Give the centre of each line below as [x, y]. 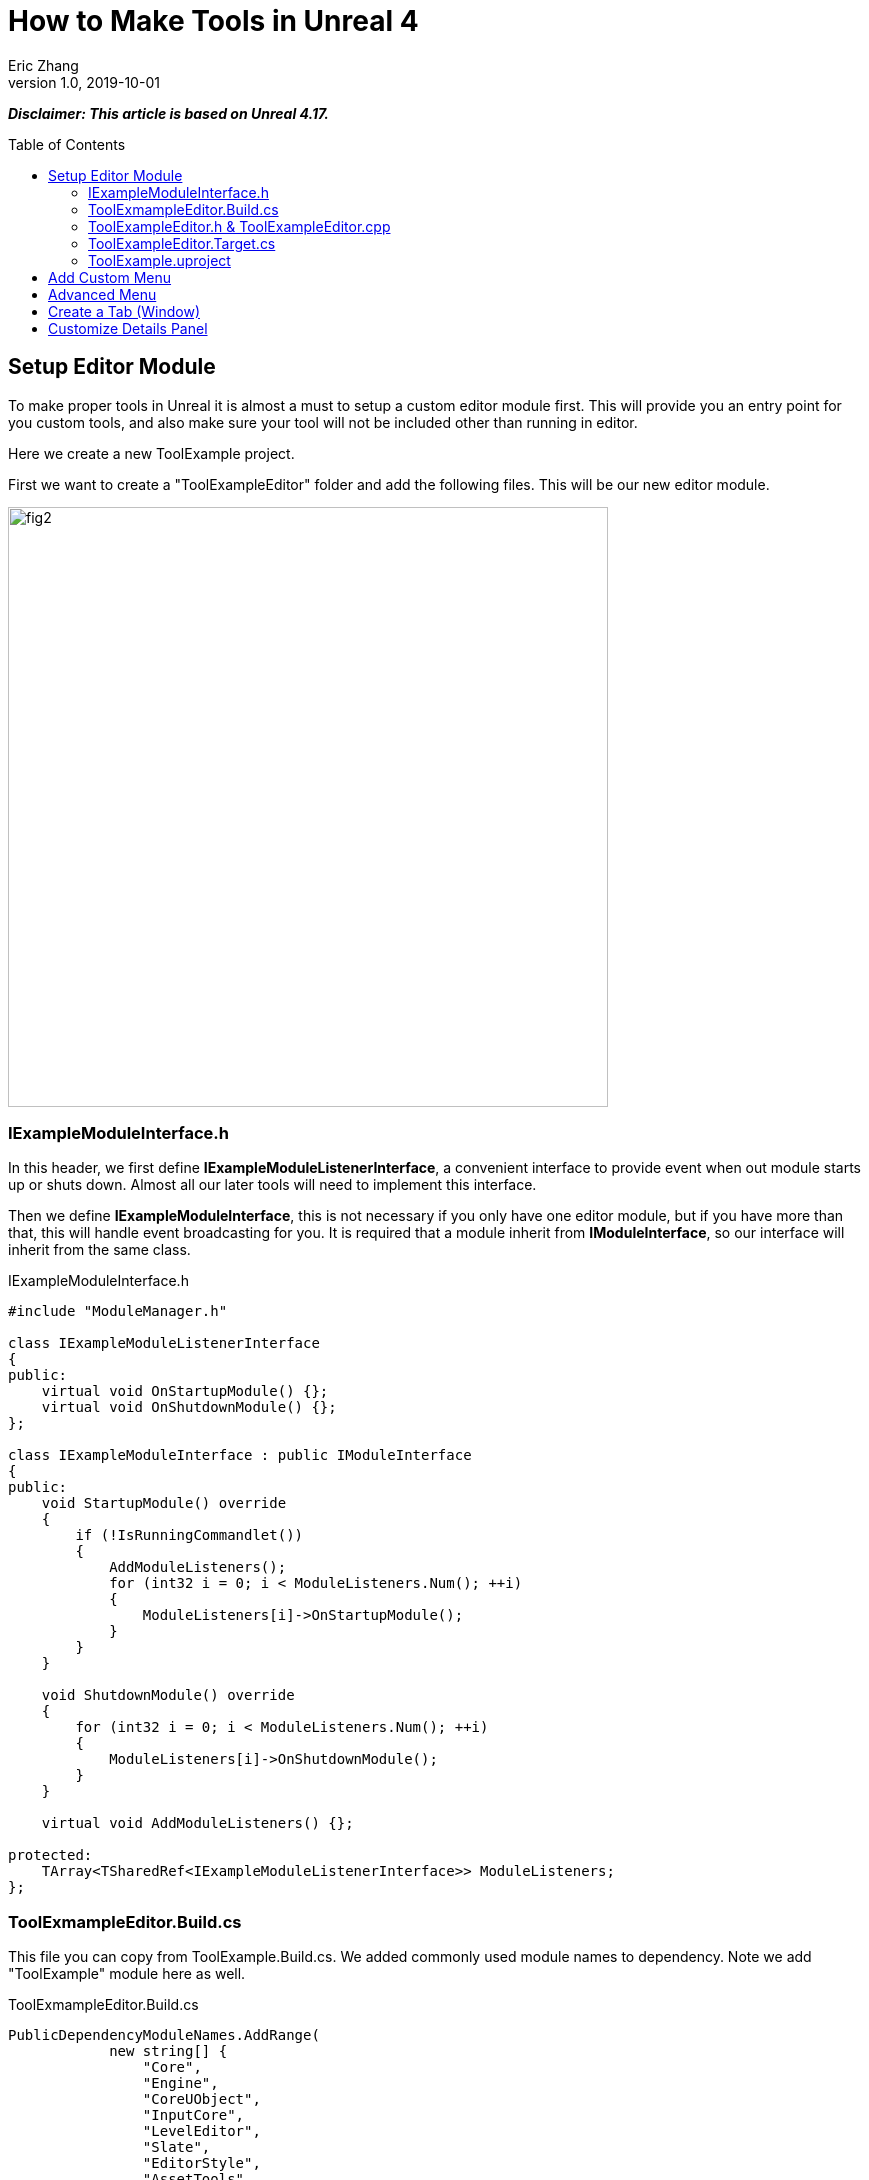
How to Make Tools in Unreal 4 [213, 21]
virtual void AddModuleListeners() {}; [197, 1823]
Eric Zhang [43, 65]
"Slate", [176, 2147]
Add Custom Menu [110, 277]
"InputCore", [193, 2115]
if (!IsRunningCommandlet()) [189, 1535]
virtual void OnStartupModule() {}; [185, 1391]
